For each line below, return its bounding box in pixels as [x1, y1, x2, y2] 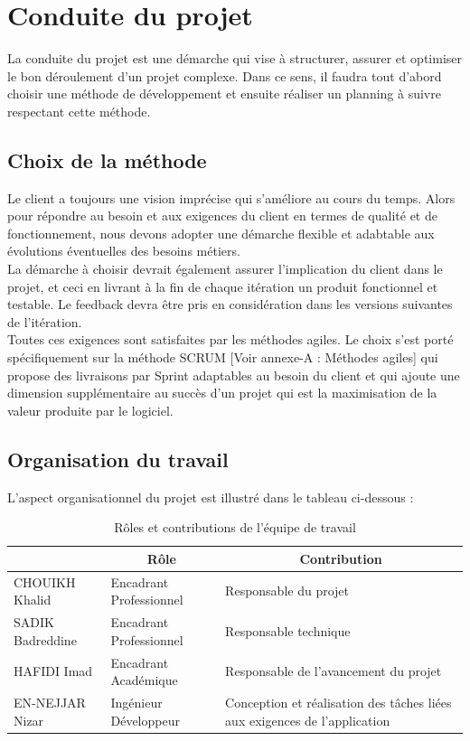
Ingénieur [110, 692, 163, 711]
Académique [110, 671, 178, 689]
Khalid [14, 590, 52, 609]
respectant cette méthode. [7, 101, 151, 120]
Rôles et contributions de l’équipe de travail [114, 518, 356, 537]
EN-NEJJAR [14, 692, 86, 711]
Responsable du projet [225, 581, 350, 600]
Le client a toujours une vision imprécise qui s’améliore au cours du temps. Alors [7, 188, 456, 207]
